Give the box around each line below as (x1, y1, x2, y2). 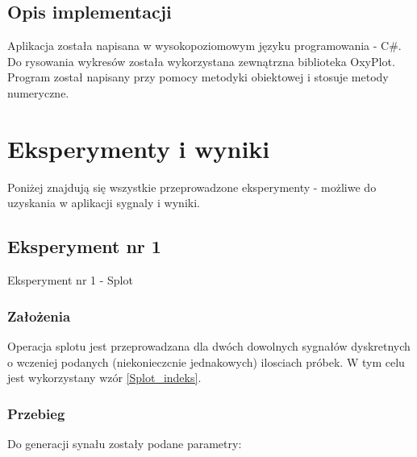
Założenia (7, 305, 71, 326)
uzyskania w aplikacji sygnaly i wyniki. (7, 194, 200, 211)
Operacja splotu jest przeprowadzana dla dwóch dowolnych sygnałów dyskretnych (7, 337, 411, 354)
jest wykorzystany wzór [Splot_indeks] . (7, 369, 202, 386)
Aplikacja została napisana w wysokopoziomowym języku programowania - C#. (7, 37, 402, 54)
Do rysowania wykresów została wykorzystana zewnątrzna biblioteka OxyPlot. (7, 52, 395, 69)
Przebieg (7, 403, 65, 423)
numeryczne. (7, 84, 69, 101)
